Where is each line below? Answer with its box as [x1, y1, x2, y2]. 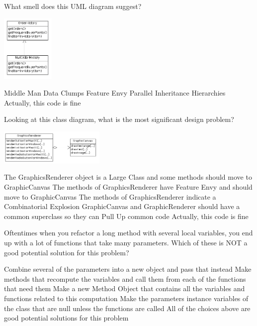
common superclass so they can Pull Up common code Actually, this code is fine [4, 211, 249, 221]
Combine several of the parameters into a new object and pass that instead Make [4, 264, 252, 274]
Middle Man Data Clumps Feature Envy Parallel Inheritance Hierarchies [4, 88, 226, 98]
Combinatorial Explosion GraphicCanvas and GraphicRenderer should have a [4, 201, 240, 212]
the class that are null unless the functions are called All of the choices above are [4, 303, 251, 313]
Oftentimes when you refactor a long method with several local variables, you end [4, 227, 253, 238]
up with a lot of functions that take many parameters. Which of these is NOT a [4, 237, 248, 248]
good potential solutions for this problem [4, 313, 129, 323]
